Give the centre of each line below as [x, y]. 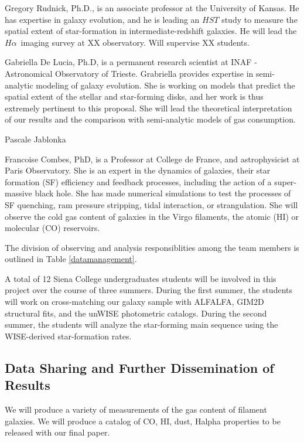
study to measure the [259, 19]
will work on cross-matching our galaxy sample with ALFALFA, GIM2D [134, 302]
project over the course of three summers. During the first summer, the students [149, 290]
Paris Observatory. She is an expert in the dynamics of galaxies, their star [138, 170]
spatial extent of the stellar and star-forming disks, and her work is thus [134, 96]
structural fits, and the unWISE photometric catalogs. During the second [136, 313]
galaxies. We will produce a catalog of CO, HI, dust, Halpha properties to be [143, 421]
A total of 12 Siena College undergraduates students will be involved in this [141, 278]
